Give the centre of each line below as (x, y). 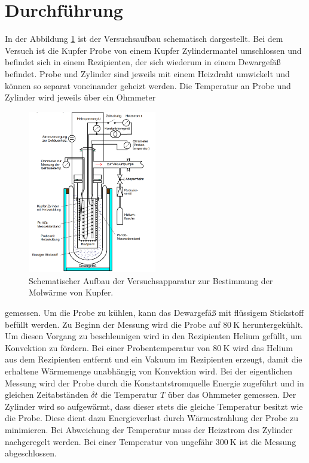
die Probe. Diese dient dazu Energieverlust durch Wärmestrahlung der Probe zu (152, 418)
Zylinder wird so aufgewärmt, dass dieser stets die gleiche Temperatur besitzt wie (154, 406)
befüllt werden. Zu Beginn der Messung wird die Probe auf (113, 324)
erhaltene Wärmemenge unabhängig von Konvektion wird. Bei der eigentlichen (149, 371)
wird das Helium (262, 347)
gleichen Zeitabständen (47, 395)
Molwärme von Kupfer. (71, 292)
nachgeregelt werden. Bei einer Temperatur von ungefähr (109, 441)
